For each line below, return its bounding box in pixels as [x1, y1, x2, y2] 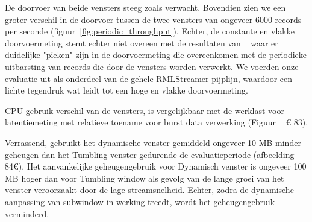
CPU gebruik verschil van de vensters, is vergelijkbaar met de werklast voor [5, 104, 284, 116]
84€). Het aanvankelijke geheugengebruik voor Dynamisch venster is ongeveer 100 [5, 160, 307, 173]
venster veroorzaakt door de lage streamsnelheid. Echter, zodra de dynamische [5, 183, 294, 196]
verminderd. [5, 207, 49, 220]
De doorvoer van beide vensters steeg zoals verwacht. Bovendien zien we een [5, 1, 286, 13]
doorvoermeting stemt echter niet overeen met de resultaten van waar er [5, 36, 278, 49]
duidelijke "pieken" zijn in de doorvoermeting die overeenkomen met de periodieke [5, 48, 307, 61]
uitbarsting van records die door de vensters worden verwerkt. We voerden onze [5, 60, 299, 72]
